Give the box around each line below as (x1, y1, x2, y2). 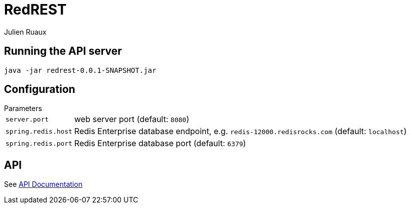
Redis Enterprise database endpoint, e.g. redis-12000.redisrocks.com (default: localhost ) (74, 126, 407, 137)
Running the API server (4, 45, 122, 58)
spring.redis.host (6, 127, 73, 135)
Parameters (4, 104, 42, 113)
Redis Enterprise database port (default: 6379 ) (74, 138, 246, 149)
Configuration (4, 83, 75, 96)
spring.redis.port (6, 139, 73, 147)
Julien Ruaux (4, 27, 47, 36)
